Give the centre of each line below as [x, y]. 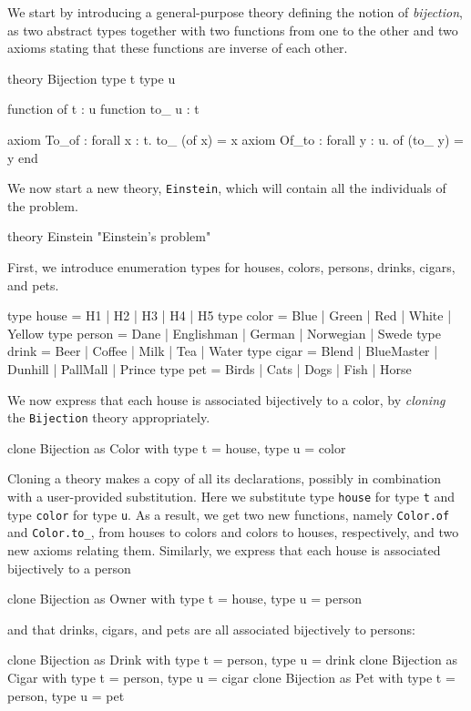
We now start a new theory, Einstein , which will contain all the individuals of [227, 188]
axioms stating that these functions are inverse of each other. [178, 48]
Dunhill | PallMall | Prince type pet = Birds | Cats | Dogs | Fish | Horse [210, 368]
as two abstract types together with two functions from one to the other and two [233, 30]
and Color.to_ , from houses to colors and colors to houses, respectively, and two [233, 532]
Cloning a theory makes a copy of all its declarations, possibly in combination [225, 478]
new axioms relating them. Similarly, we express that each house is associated [224, 549]
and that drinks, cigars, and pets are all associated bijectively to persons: [211, 629]
